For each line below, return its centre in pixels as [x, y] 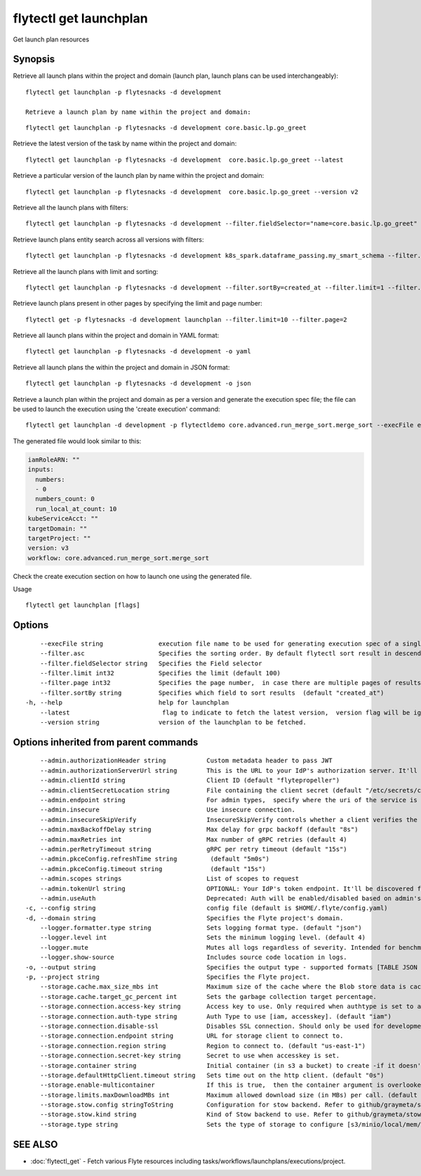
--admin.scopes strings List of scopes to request [169, 879]
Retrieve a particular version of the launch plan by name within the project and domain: [139, 176]
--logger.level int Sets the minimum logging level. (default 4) [203, 937]
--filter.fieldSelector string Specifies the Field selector [151, 663]
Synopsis [34, 59]
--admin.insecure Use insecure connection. [168, 810]
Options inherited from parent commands [106, 742]
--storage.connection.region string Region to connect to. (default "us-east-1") [203, 1046]
